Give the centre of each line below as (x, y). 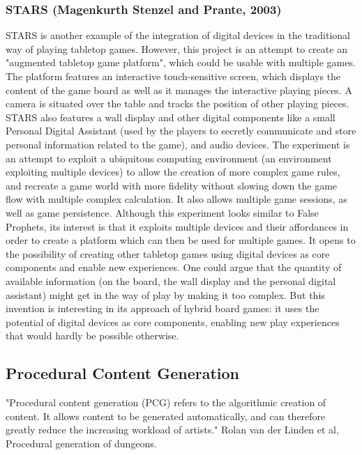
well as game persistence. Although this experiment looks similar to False (162, 212)
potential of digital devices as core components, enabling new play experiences (173, 322)
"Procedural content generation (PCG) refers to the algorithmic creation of (166, 402)
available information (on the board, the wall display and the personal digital (171, 280)
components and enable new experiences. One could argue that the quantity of (174, 267)
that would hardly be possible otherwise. (92, 336)
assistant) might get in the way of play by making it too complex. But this (165, 294)
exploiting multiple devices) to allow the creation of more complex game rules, (173, 172)
